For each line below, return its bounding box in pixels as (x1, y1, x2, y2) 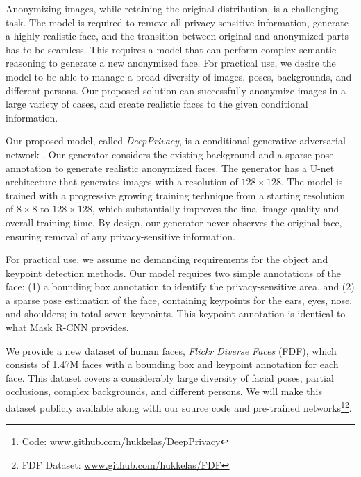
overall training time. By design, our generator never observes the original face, (6, 215, 342, 229)
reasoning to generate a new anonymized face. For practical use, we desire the (6, 56, 336, 70)
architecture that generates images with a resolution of (6, 174, 238, 189)
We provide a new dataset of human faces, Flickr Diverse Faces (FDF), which (6, 343, 337, 358)
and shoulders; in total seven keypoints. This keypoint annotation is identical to (6, 306, 346, 321)
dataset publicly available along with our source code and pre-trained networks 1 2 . (6, 399, 352, 415)
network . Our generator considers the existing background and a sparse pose (6, 147, 334, 161)
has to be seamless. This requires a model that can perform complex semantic (6, 42, 337, 56)
